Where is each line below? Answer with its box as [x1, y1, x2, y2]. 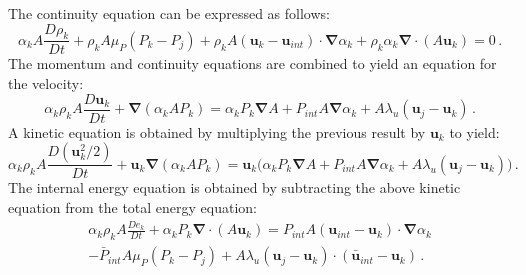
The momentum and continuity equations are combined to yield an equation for [8, 53, 497, 74]
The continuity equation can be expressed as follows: [8, 3, 330, 23]
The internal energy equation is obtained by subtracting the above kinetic [8, 177, 461, 198]
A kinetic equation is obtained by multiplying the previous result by [8, 121, 426, 142]
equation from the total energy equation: [8, 196, 257, 217]
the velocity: [8, 73, 84, 94]
